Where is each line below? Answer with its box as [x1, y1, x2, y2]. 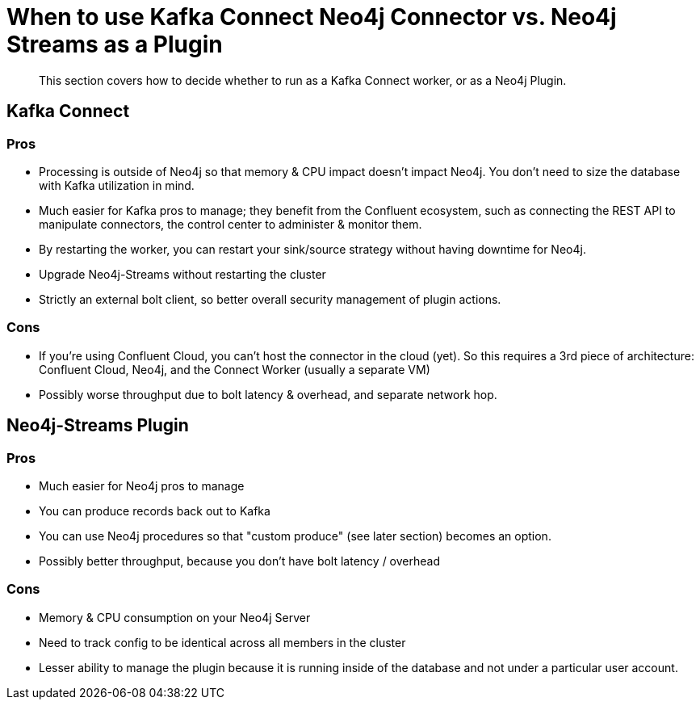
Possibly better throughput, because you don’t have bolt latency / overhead [39, 553, 440, 568]
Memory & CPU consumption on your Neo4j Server [39, 610, 311, 624]
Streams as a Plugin [6, 31, 223, 58]
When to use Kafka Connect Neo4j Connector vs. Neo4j [6, 3, 617, 31]
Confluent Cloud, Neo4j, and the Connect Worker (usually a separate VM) [39, 362, 430, 376]
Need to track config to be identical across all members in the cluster [39, 635, 406, 649]
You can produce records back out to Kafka [39, 503, 270, 518]
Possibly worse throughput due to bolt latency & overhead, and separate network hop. [39, 387, 497, 401]
